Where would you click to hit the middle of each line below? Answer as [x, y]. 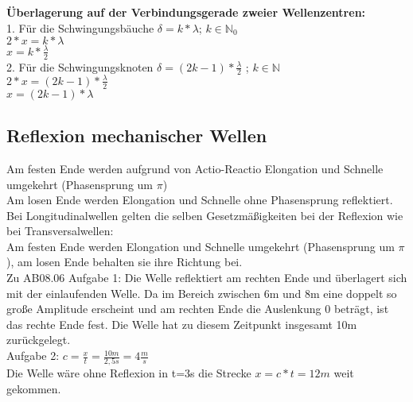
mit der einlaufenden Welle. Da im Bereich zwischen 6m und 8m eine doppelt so [202, 293]
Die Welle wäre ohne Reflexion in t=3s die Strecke [129, 373]
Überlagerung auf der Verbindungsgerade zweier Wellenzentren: [186, 12]
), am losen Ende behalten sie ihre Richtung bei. [125, 262]
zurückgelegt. [39, 340]
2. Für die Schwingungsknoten [80, 66]
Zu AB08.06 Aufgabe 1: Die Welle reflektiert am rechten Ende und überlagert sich [207, 278]
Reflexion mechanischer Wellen [137, 135]
